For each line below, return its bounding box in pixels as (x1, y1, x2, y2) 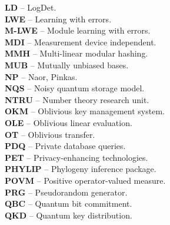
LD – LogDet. (5, 1, 56, 13)
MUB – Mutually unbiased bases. (5, 58, 129, 71)
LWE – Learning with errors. (5, 12, 112, 25)
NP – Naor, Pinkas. (5, 70, 78, 82)
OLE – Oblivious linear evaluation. (5, 116, 132, 128)
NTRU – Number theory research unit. (5, 93, 149, 105)
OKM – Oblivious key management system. (5, 105, 165, 117)
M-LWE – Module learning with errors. (5, 24, 151, 37)
